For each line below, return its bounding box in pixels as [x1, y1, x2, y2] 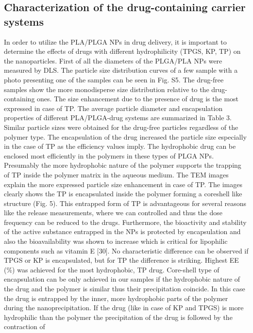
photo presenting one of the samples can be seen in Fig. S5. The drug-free [4, 74, 224, 84]
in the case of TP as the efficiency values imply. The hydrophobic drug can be [4, 141, 236, 151]
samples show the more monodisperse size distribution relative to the [4, 84, 209, 94]
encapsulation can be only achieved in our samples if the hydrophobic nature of [4, 274, 240, 284]
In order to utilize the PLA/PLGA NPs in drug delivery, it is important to [4, 36, 227, 47]
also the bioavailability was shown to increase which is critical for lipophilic [4, 236, 228, 246]
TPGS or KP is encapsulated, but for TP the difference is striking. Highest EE [4, 255, 239, 265]
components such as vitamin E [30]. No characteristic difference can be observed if [4, 245, 249, 255]
